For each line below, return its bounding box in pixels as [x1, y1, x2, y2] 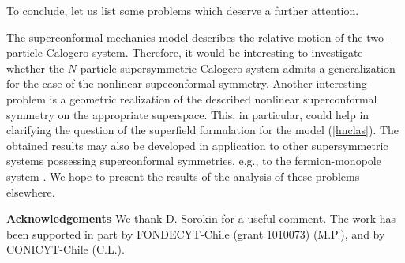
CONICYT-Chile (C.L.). [6, 241, 125, 257]
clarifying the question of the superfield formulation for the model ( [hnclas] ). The [6, 122, 399, 138]
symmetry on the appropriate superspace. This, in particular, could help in [6, 106, 369, 122]
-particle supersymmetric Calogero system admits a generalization [77, 59, 396, 76]
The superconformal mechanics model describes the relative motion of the [6, 28, 363, 45]
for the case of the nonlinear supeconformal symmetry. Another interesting [6, 75, 367, 92]
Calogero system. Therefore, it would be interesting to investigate [46, 44, 363, 61]
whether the [6, 59, 65, 76]
